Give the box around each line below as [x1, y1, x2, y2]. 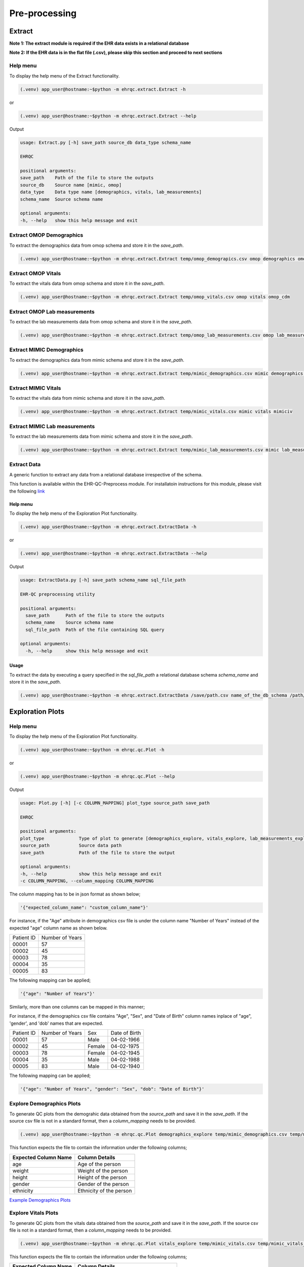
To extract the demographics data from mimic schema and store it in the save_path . [9, 357, 184, 363]
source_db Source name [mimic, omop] [20, 182, 122, 188]
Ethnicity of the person [78, 1187, 132, 1194]
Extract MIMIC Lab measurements [9, 423, 95, 430]
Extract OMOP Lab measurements [9, 308, 95, 315]
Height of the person [78, 1174, 127, 1181]
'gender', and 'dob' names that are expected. [9, 1020, 103, 1026]
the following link [9, 488, 45, 494]
